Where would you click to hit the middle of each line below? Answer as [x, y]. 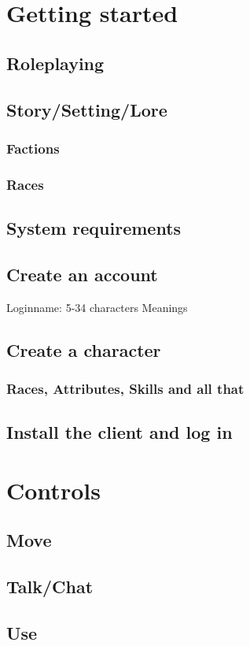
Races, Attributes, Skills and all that [125, 388]
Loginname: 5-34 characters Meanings [97, 307]
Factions [33, 148]
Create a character [84, 349]
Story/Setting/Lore [87, 109]
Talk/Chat [50, 587]
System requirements [94, 228]
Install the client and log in [119, 432]
